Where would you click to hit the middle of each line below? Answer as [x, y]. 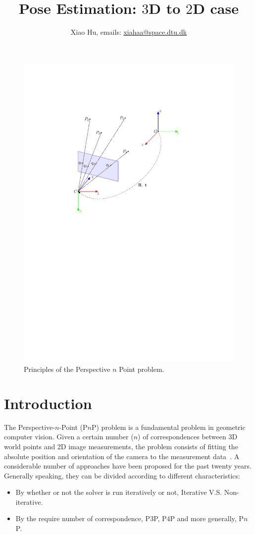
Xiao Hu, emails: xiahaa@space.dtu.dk [129, 32]
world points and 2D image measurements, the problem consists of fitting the [121, 446]
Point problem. [142, 369]
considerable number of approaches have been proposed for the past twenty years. [128, 466]
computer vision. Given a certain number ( [69, 437]
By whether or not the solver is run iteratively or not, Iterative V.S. [119, 492]
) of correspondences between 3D [188, 437]
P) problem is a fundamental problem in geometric [168, 427]
